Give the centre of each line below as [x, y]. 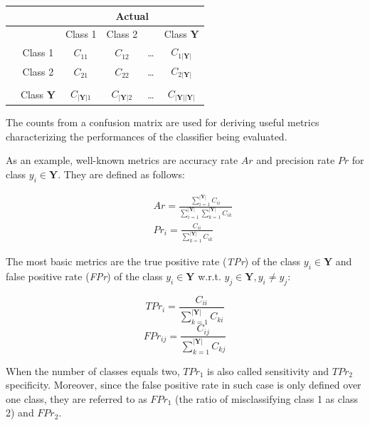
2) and [20, 413]
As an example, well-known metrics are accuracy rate [122, 160]
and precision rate [296, 160]
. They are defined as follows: [121, 174]
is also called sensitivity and [268, 370]
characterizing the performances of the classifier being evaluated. [147, 136]
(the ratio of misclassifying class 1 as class [266, 398]
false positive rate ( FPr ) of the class [84, 276]
